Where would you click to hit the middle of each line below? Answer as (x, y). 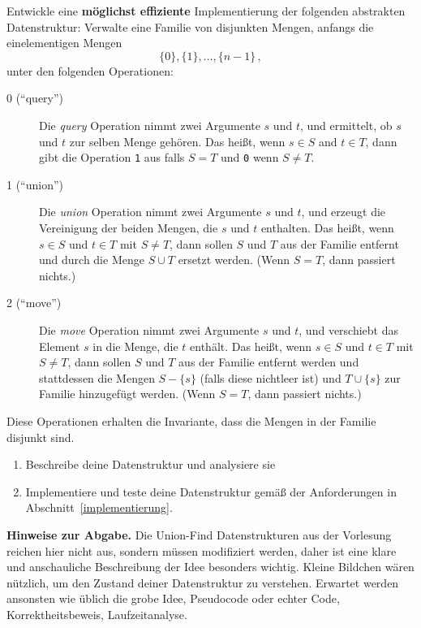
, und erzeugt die (344, 212)
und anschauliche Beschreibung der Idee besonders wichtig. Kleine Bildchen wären (210, 567)
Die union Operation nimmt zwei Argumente (150, 212)
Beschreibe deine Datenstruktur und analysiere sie (150, 464)
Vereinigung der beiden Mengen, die (129, 227)
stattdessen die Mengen (97, 377)
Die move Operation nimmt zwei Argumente (149, 329)
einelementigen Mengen (64, 43)
